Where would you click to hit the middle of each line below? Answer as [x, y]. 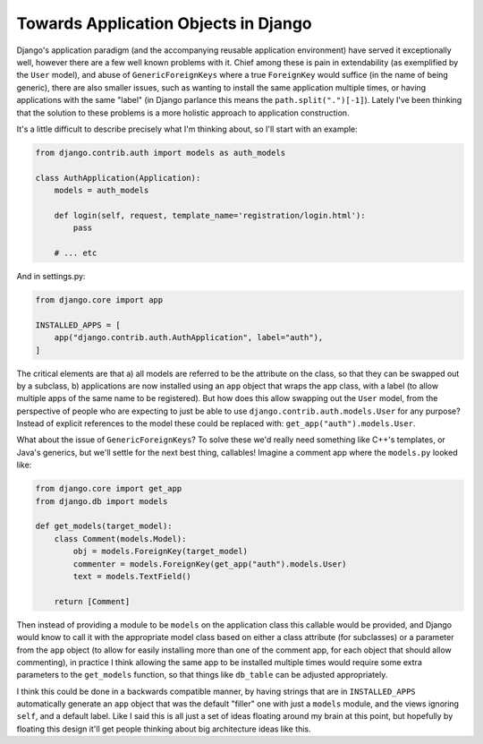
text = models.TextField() [132, 576]
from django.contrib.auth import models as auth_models [161, 153]
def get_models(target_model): [104, 526]
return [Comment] [92, 601]
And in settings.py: [51, 276]
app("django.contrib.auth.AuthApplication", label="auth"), [189, 338]
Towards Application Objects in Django [164, 23]
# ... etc [76, 253]
